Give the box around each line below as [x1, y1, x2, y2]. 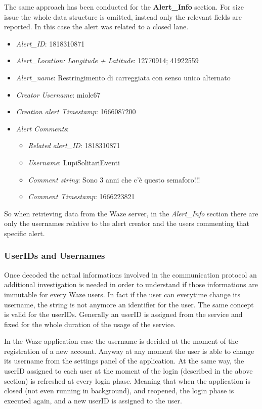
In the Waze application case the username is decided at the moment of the [4, 336, 238, 346]
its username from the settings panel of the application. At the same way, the [4, 355, 244, 366]
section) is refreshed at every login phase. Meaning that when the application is [4, 375, 251, 386]
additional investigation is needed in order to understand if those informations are [4, 279, 258, 290]
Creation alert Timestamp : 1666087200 [16, 106, 136, 117]
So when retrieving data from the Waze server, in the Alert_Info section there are [4, 208, 258, 218]
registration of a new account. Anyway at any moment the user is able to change [4, 345, 254, 356]
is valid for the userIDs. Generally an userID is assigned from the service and [4, 309, 243, 320]
